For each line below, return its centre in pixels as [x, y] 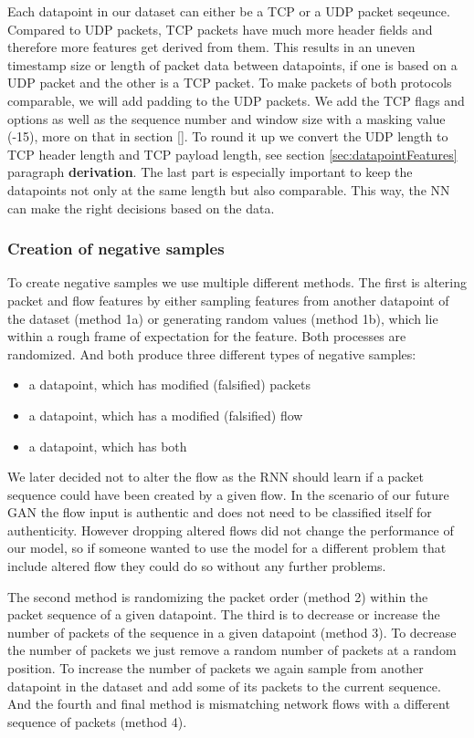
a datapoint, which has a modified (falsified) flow [166, 415]
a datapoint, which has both [108, 446]
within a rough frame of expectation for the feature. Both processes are [207, 336]
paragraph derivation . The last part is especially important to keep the [210, 172]
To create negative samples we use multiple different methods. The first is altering [237, 282]
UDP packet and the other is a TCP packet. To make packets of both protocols [230, 83]
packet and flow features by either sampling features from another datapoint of [228, 300]
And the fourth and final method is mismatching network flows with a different [229, 704]
